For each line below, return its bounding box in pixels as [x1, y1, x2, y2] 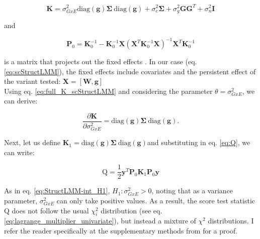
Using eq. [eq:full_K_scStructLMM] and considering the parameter [4, 85, 213, 96]
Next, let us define [4, 137, 61, 148]
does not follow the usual [12, 205, 89, 215]
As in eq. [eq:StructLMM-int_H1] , [4, 185, 110, 196]
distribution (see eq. [101, 205, 162, 215]
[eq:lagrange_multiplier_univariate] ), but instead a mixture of [4, 215, 196, 226]
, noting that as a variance [151, 185, 233, 196]
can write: [4, 147, 35, 157]
